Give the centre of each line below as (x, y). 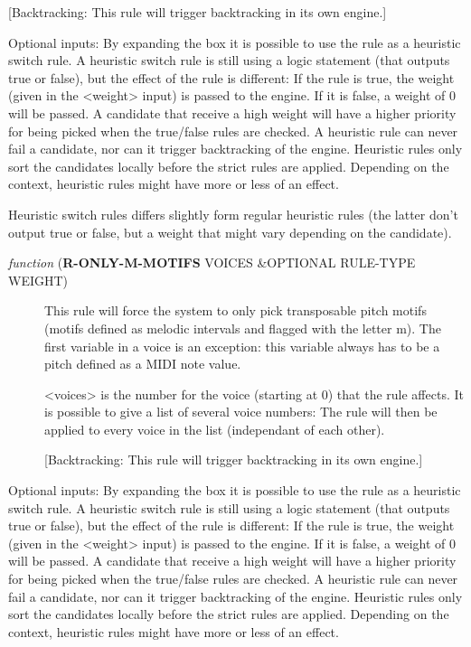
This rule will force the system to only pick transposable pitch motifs (235, 310)
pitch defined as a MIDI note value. (143, 364)
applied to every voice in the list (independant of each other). (215, 429)
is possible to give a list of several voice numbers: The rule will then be (241, 412)
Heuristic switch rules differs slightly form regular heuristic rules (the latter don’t (233, 214)
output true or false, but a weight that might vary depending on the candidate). (230, 232)
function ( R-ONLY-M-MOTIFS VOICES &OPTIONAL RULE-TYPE (212, 263)
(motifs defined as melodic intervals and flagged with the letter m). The (243, 328)
